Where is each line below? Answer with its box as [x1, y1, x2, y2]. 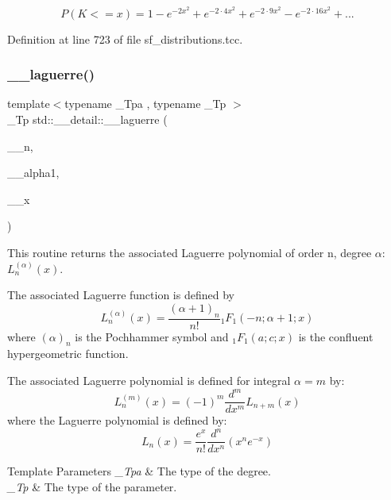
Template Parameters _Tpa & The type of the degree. [7, 463, 271, 479]
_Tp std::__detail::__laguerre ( [7, 111, 168, 128]
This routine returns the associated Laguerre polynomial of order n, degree [7, 244, 372, 260]
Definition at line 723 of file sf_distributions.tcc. [7, 30, 243, 47]
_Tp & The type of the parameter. [7, 478, 177, 494]
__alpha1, [7, 164, 60, 181]
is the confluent [298, 328, 374, 344]
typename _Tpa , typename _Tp [64, 95, 226, 112]
